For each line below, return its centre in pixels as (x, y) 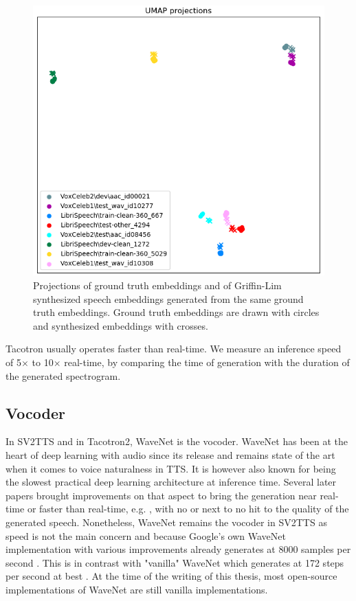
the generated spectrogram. (63, 375)
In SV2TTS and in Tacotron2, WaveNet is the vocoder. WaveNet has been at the (177, 441)
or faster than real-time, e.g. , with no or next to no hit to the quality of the (188, 509)
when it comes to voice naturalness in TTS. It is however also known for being (171, 468)
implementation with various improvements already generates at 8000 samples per (178, 549)
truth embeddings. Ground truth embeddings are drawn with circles (176, 312)
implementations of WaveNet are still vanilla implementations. (137, 589)
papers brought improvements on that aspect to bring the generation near (161, 495)
